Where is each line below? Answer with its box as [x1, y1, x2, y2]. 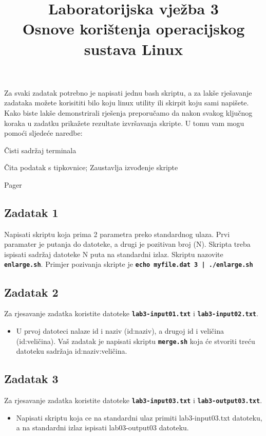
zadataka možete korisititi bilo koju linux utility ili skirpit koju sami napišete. [4, 97, 249, 108]
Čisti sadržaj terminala [4, 144, 77, 155]
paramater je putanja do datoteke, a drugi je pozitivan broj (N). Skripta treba [4, 239, 251, 249]
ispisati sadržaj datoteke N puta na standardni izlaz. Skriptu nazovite [4, 248, 223, 259]
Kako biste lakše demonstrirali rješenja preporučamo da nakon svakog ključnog [4, 107, 253, 118]
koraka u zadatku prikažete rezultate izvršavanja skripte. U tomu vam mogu [4, 117, 244, 128]
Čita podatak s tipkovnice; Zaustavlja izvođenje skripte [4, 162, 178, 173]
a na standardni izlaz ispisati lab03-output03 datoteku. [16, 422, 189, 433]
